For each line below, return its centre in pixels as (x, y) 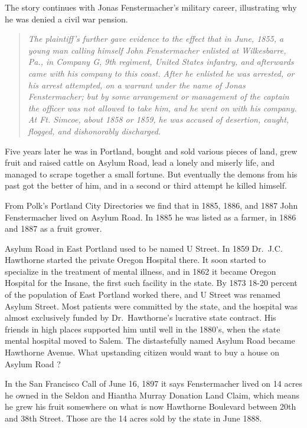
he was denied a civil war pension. (66, 19)
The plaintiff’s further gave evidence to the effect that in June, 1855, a (156, 39)
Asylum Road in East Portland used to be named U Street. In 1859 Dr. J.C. (144, 248)
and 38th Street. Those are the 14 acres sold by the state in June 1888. (133, 418)
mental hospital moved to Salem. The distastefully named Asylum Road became (150, 340)
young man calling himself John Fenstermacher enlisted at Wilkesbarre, (157, 50)
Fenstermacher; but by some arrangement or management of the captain (159, 96)
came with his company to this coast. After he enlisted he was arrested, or (161, 73)
